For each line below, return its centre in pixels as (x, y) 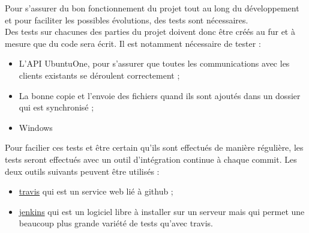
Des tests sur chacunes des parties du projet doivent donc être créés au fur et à (150, 32)
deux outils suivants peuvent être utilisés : (82, 171)
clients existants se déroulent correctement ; (99, 75)
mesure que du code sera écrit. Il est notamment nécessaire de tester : (133, 43)
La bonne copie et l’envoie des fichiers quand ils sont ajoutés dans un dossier (160, 95)
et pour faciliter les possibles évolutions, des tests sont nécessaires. (127, 20)
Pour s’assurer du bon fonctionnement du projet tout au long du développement (152, 8)
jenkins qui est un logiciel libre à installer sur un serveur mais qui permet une (162, 211)
